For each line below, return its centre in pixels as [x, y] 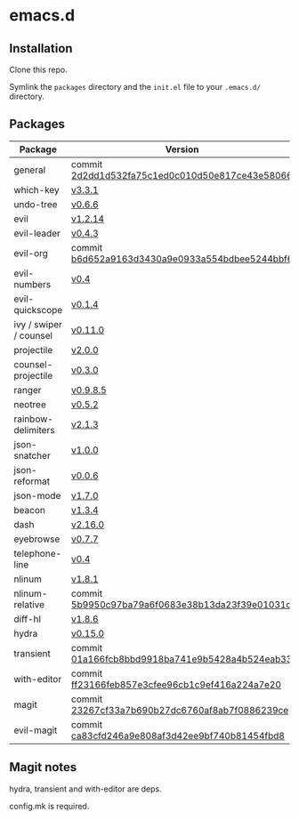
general [30, 170]
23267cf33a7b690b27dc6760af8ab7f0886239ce [180, 710]
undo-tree [36, 204]
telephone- [38, 553]
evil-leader [37, 233]
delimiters [34, 430]
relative [29, 604]
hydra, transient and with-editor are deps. [85, 789]
